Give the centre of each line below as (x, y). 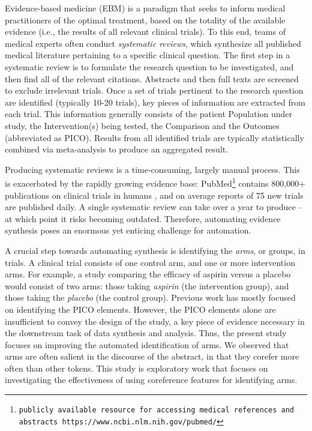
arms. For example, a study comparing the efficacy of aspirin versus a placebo (148, 274)
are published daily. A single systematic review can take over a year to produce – (154, 207)
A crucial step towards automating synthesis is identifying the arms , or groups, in (155, 250)
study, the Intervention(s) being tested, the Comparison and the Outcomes (142, 125)
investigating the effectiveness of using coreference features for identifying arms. (151, 380)
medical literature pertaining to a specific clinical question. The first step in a (148, 55)
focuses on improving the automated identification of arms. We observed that (147, 344)
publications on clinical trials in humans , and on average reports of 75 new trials (154, 195)
